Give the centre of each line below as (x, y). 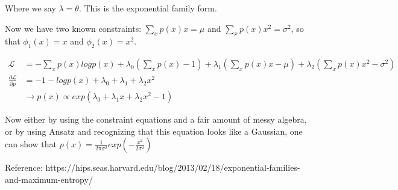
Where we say (30, 8)
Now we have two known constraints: (73, 28)
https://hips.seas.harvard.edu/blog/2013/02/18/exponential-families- (173, 167)
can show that (31, 144)
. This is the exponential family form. (148, 8)
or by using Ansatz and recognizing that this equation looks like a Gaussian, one (154, 131)
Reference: (24, 167)
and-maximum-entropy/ (49, 179)
